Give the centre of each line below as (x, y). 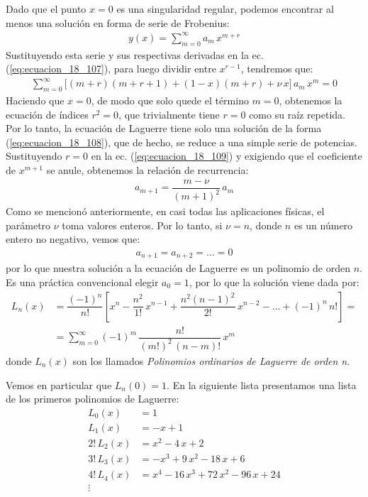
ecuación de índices (47, 114)
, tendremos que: (277, 69)
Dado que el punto (46, 9)
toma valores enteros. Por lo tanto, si (142, 225)
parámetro (28, 225)
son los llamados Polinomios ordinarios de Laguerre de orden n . (211, 360)
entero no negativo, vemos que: (73, 239)
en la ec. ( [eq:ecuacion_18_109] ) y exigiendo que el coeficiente (227, 156)
